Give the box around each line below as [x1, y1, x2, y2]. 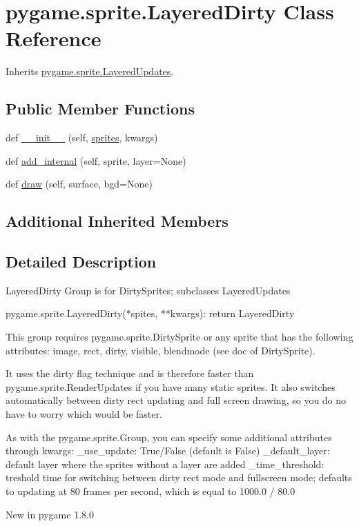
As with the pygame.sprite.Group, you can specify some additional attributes [6, 429, 332, 444]
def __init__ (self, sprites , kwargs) [6, 130, 158, 145]
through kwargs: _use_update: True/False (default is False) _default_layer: [6, 443, 330, 458]
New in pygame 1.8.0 [6, 507, 94, 521]
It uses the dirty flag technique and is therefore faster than [6, 366, 254, 381]
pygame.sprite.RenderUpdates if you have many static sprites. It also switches [6, 379, 336, 394]
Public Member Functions [6, 98, 195, 119]
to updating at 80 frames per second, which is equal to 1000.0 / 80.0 [6, 484, 295, 498]
